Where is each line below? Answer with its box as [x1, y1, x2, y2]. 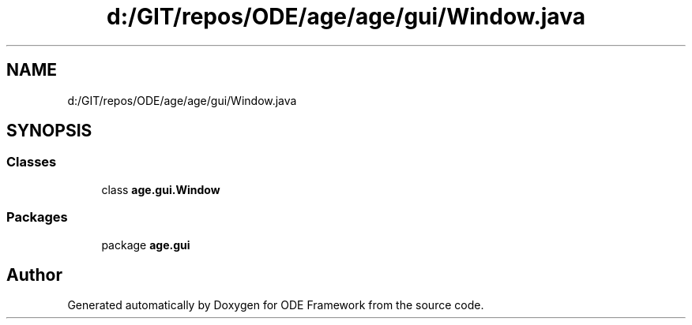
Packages [6, 209, 68, 226]
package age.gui [101, 237, 190, 252]
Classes [6, 154, 57, 170]
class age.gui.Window [101, 182, 220, 196]
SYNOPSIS [6, 121, 92, 141]
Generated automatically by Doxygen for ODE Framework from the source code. [67, 298, 484, 312]
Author [6, 264, 62, 285]
